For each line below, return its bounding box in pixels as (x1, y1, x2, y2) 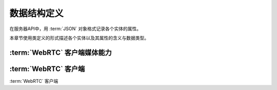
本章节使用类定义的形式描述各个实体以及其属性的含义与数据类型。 (9, 35, 149, 41)
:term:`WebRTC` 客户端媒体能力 (9, 48, 112, 57)
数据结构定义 (9, 8, 64, 19)
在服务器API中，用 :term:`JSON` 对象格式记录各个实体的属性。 (9, 26, 141, 32)
